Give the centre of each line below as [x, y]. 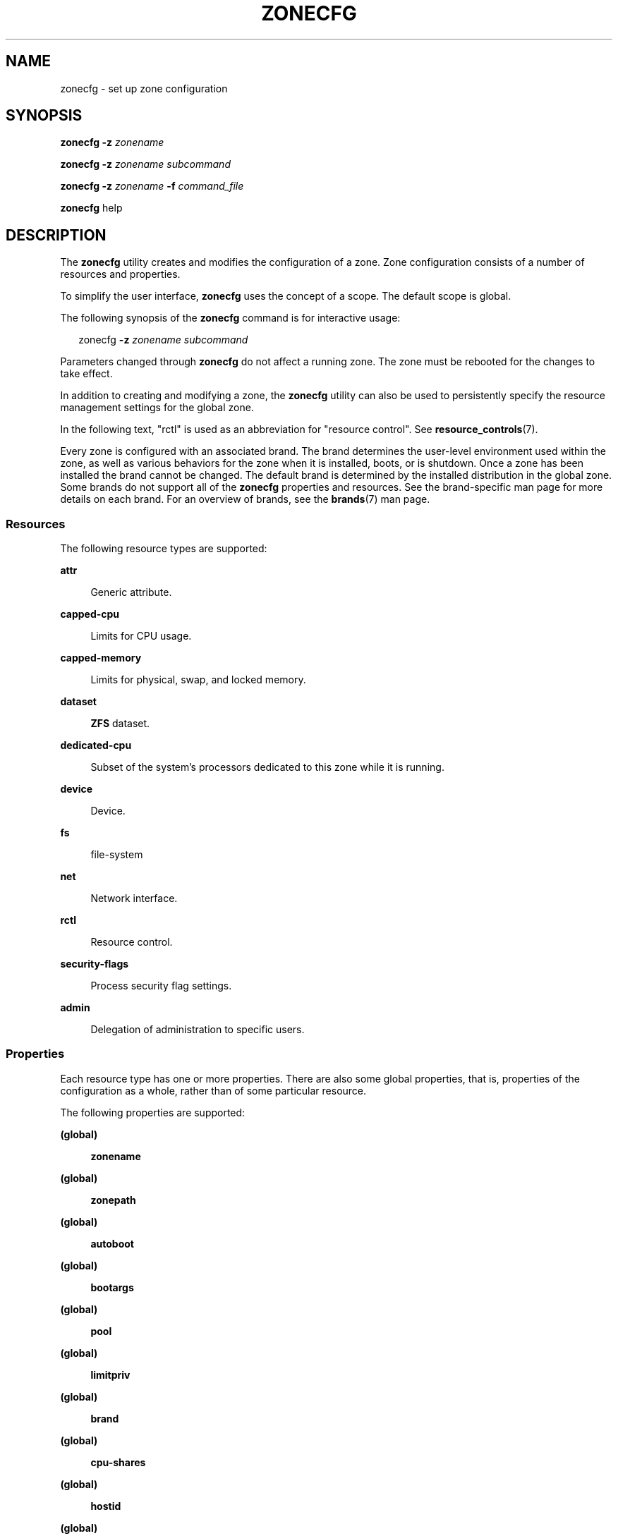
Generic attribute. [131, 592]
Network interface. [134, 898]
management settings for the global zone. [157, 408]
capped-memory [101, 658]
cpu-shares [118, 1462]
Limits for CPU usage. [141, 636]
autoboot [112, 1243]
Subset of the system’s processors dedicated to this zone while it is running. [267, 767]
